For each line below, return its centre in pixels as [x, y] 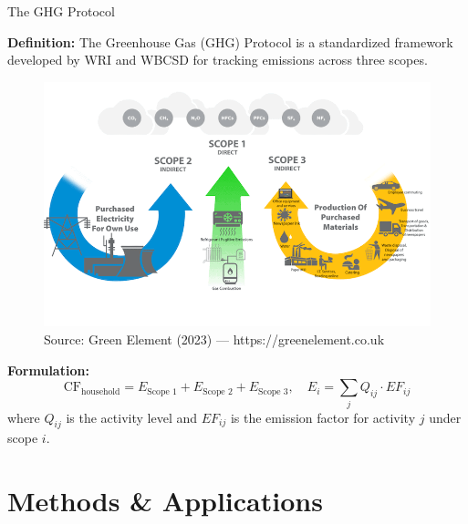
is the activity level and [132, 417]
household [100, 391]
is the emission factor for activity [323, 417]
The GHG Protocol [61, 11]
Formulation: [48, 370]
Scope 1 [162, 391]
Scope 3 [273, 391]
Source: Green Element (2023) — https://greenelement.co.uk [214, 339]
